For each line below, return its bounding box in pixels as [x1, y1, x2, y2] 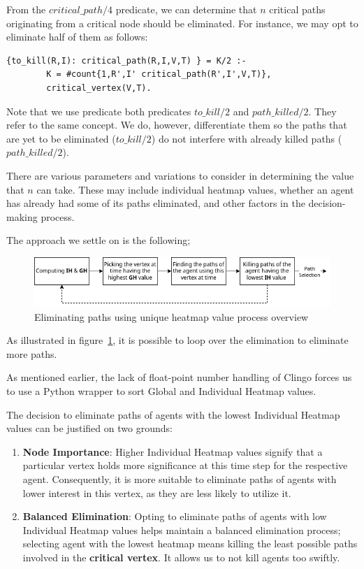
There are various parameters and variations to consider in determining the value [6, 168, 354, 182]
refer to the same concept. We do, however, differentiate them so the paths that [6, 117, 347, 132]
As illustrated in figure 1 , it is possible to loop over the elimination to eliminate [6, 333, 349, 347]
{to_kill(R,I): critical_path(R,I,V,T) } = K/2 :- [6, 55, 247, 66]
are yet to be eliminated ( [6, 131, 116, 145]
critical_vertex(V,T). [46, 82, 152, 93]
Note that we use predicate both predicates [6, 103, 191, 118]
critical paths [269, 2, 326, 16]
